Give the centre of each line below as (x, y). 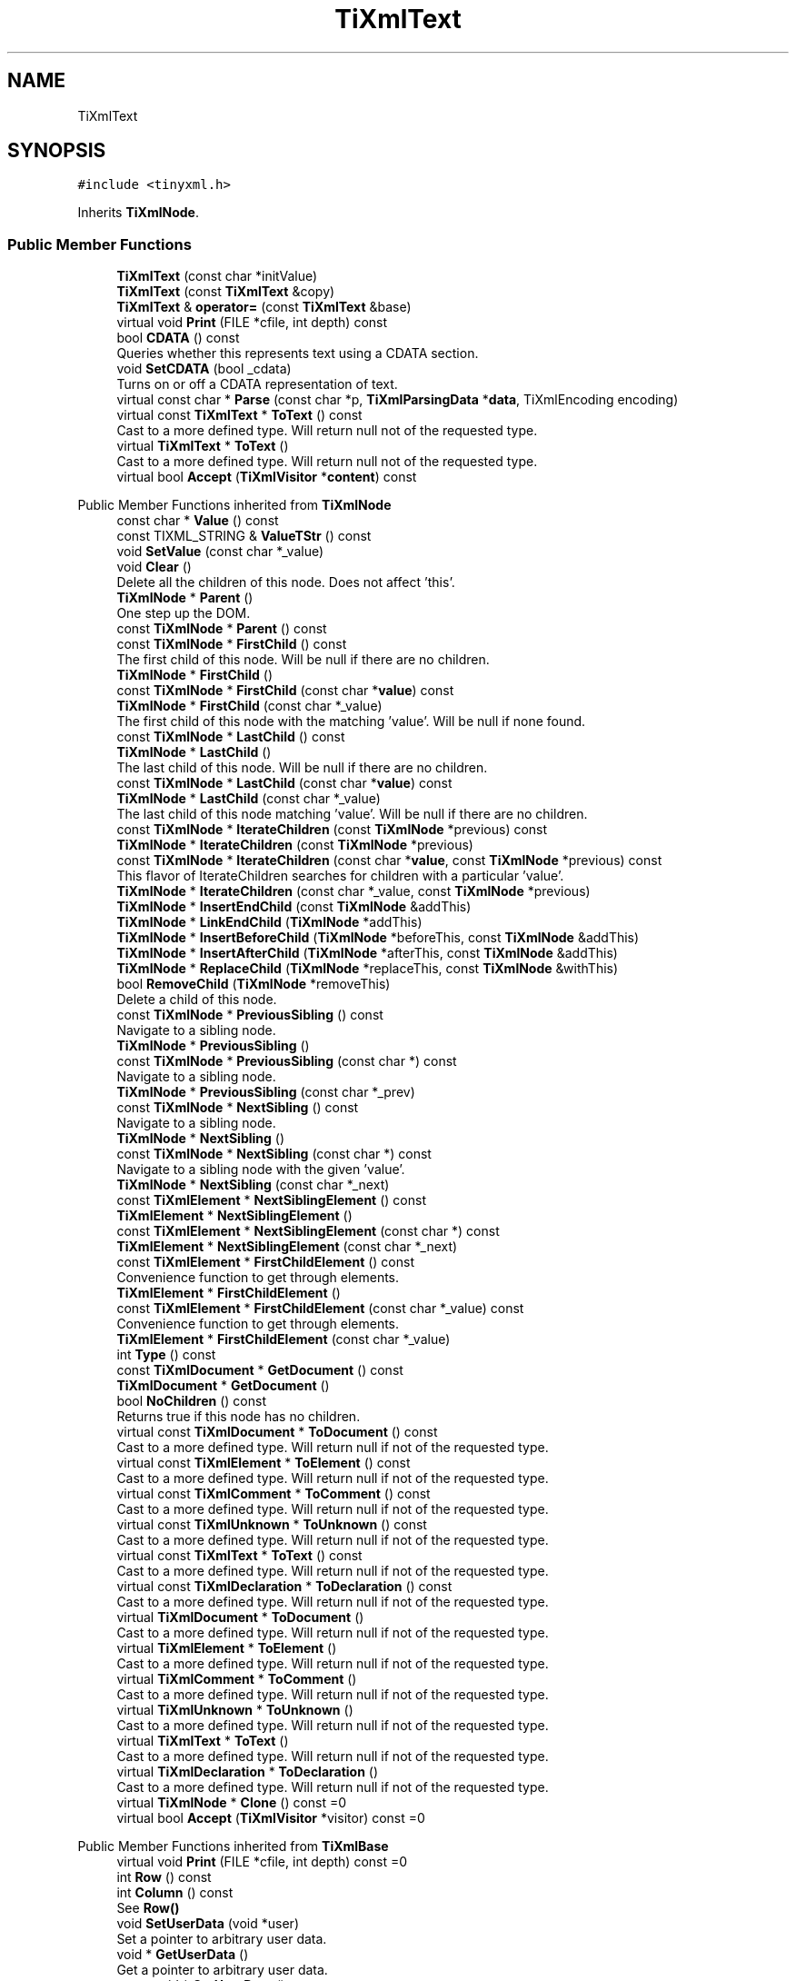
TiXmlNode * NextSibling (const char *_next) (253, 1185)
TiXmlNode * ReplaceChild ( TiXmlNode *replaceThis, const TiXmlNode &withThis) (368, 969)
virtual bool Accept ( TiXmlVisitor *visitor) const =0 (271, 1818)
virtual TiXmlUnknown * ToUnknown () (235, 1710)
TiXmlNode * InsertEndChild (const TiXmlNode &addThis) (294, 907)
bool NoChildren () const (191, 1401)
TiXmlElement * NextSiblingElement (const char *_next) (287, 1247)
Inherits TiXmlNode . (138, 213)
